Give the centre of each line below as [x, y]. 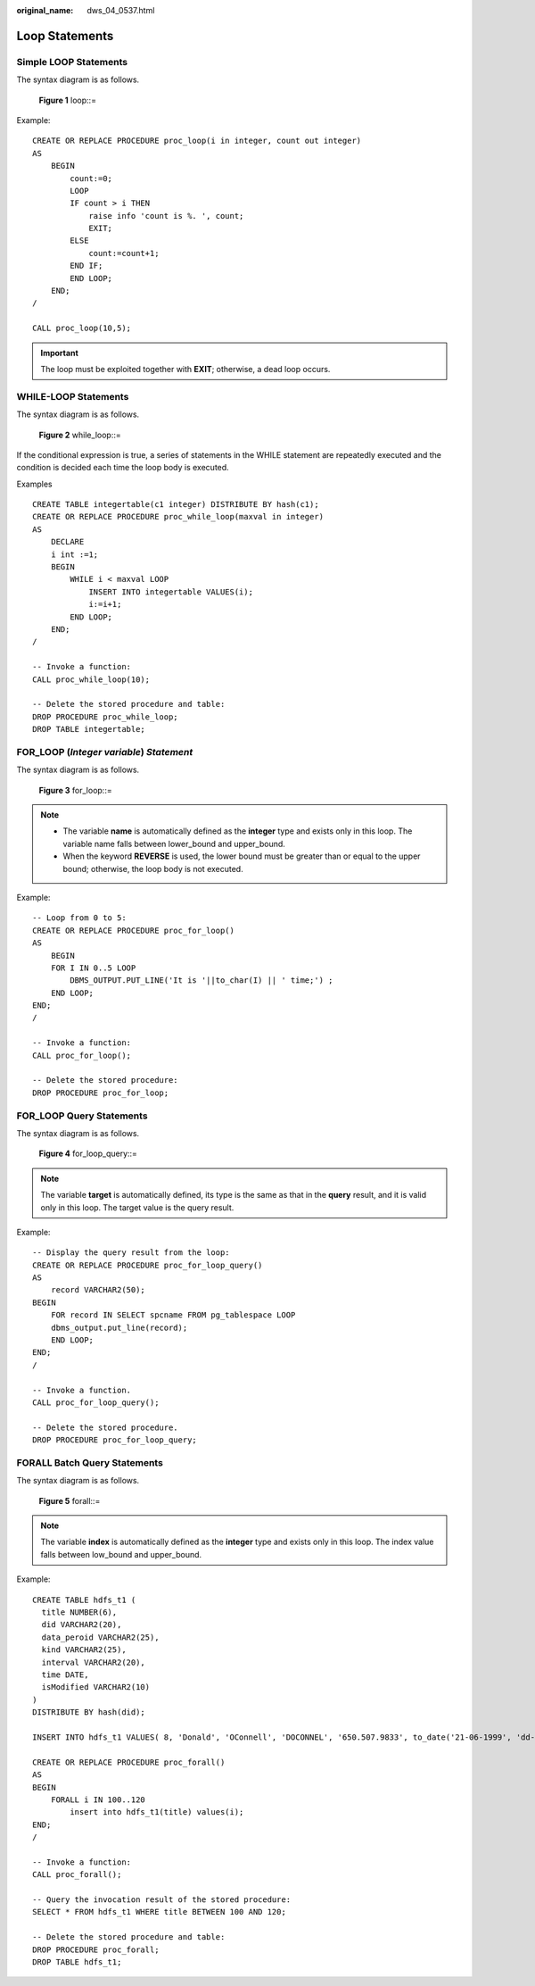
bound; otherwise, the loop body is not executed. [153, 868]
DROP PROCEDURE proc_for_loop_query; [115, 1440]
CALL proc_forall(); [77, 1875]
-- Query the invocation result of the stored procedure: [162, 1900]
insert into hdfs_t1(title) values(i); [157, 1812]
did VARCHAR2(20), [82, 1625]
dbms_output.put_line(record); [119, 1327]
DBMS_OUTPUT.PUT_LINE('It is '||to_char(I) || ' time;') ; [202, 981]
